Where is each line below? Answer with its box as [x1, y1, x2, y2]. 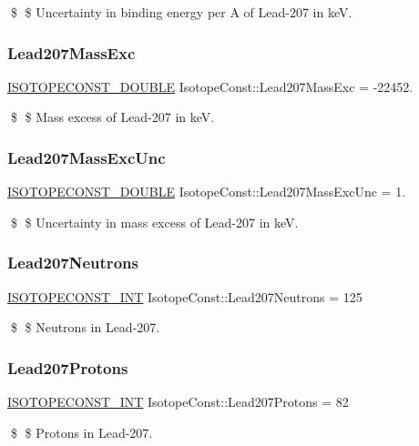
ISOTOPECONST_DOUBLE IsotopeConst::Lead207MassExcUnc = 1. [7, 182, 406, 201]
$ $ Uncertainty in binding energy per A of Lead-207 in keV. [10, 3, 353, 21]
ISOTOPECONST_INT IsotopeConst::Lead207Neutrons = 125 [7, 287, 363, 306]
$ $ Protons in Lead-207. [10, 422, 153, 441]
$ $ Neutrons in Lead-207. [10, 318, 160, 337]
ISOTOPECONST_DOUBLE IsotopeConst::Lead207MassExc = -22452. [7, 76, 414, 96]
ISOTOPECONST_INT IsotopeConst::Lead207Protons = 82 [7, 392, 349, 411]
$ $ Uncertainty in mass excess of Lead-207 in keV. [10, 212, 299, 231]
